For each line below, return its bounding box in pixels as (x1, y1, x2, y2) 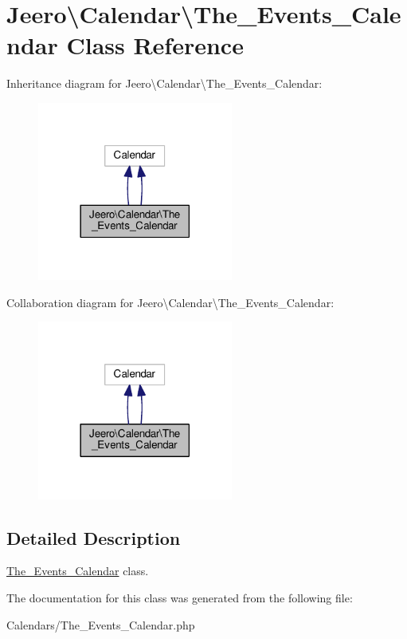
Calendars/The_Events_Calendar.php (6, 616, 195, 633)
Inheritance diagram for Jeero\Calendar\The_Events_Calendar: (6, 75, 323, 92)
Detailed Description (6, 525, 181, 550)
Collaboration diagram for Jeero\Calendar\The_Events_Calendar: (6, 294, 335, 310)
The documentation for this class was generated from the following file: (6, 589, 353, 605)
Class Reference (66, 29, 244, 61)
